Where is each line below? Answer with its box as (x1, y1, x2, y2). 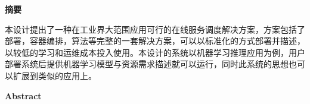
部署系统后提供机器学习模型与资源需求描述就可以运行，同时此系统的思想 (5, 58, 289, 70)
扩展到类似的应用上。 (13, 69, 97, 81)
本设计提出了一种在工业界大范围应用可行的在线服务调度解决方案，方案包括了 (5, 23, 305, 35)
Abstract (5, 89, 42, 102)
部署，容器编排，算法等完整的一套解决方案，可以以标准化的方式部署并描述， (5, 34, 305, 47)
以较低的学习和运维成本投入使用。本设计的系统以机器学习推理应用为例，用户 (5, 46, 305, 58)
